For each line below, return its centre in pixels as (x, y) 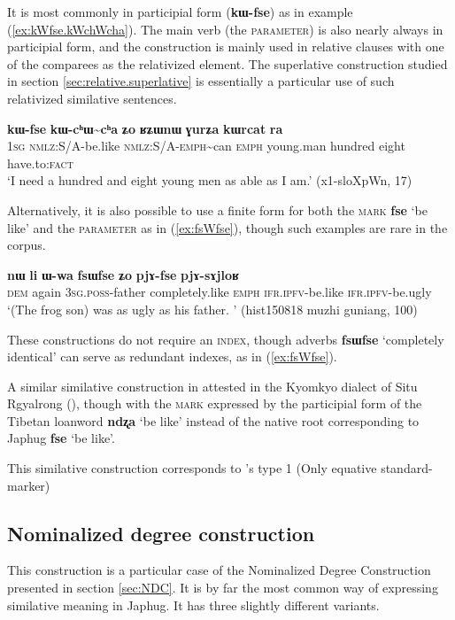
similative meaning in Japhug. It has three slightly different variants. (193, 604)
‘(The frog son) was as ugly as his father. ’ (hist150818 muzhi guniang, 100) (212, 309)
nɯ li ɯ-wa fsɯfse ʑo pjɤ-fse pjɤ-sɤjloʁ (123, 274)
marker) (29, 485)
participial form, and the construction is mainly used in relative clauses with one (226, 46)
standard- (407, 468)
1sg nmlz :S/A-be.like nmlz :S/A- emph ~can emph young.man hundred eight (206, 146)
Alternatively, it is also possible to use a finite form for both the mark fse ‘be (217, 209)
